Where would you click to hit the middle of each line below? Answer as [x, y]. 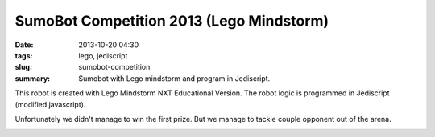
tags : [24, 55]
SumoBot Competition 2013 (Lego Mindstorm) [172, 21]
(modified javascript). [50, 104]
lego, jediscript [103, 55]
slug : [23, 67]
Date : [24, 45]
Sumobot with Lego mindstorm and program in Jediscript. [174, 78]
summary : [33, 78]
